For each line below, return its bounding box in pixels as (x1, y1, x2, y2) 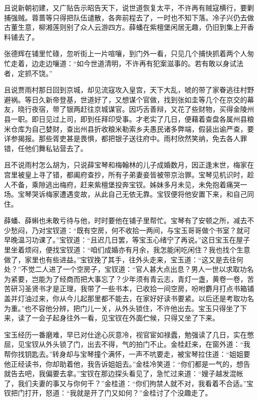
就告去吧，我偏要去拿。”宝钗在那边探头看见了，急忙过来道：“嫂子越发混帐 (4, 368, 244, 379)
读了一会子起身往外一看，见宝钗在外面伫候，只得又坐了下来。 (17, 313, 219, 323)
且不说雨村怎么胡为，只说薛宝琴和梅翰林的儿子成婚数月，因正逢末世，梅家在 (4, 160, 254, 170)
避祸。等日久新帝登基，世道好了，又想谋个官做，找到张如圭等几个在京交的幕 (4, 94, 254, 104)
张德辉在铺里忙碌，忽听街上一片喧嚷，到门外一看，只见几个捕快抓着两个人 (4, 48, 247, 59)
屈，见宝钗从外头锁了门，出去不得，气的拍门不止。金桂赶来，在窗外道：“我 (4, 339, 251, 349)
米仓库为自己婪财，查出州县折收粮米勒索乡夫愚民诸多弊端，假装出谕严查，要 (4, 123, 254, 134)
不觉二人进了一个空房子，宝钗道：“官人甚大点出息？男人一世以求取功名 (21, 264, 254, 274)
